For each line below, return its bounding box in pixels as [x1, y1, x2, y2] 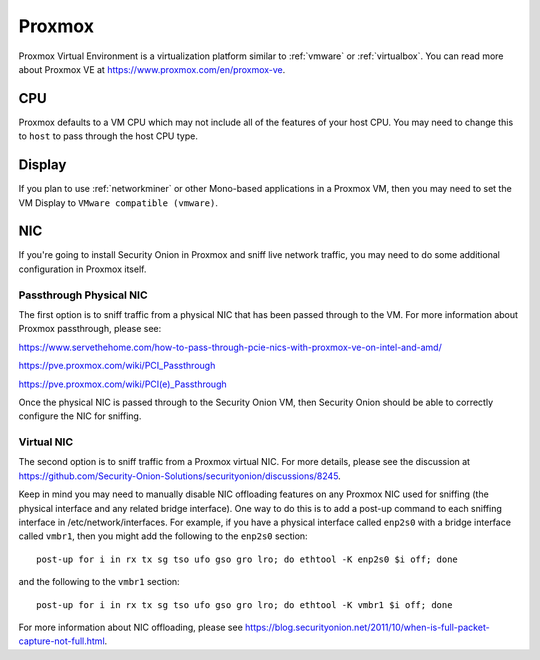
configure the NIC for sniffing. [18, 410, 142, 422]
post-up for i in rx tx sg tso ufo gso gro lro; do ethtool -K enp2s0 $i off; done [36, 553, 459, 565]
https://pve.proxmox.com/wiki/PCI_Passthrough [18, 360, 216, 372]
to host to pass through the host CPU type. [18, 130, 199, 142]
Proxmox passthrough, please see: [18, 323, 162, 335]
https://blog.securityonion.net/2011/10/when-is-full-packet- [245, 621, 490, 633]
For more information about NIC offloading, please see [18, 621, 244, 633]
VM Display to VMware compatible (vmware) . [18, 196, 219, 209]
